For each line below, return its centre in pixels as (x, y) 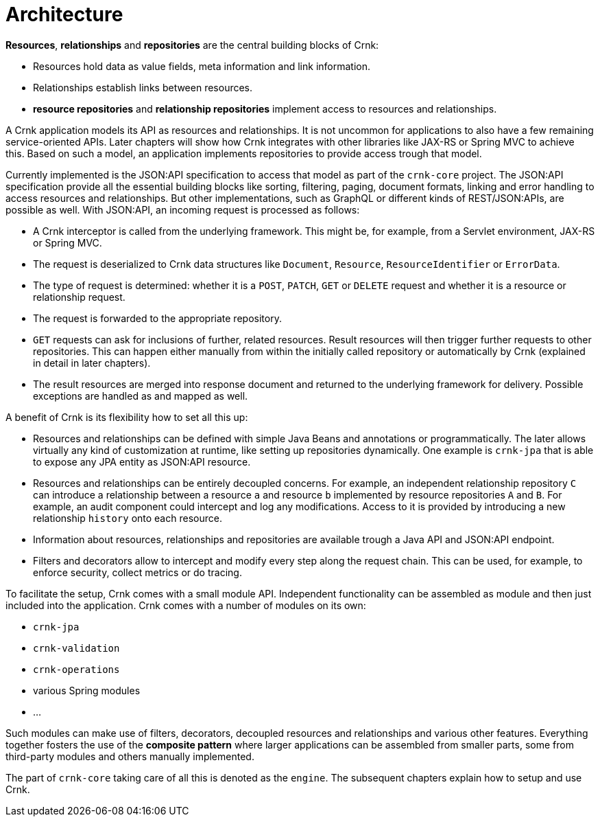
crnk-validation (76, 648)
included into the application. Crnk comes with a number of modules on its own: (186, 605)
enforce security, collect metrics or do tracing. (137, 572)
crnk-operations (76, 669)
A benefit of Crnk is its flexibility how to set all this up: (127, 417)
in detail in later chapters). (92, 363)
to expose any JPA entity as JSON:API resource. (142, 461)
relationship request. (79, 297)
